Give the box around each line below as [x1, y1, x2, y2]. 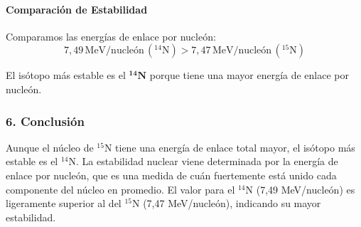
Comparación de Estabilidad [6, 1, 148, 16]
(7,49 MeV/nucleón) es [256, 181, 355, 196]
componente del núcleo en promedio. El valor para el [6, 181, 235, 196]
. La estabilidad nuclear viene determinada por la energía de [75, 154, 338, 169]
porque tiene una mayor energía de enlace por [149, 68, 350, 83]
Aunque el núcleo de [6, 139, 94, 154]
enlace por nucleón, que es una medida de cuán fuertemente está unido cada [6, 167, 337, 182]
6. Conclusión [6, 112, 85, 130]
